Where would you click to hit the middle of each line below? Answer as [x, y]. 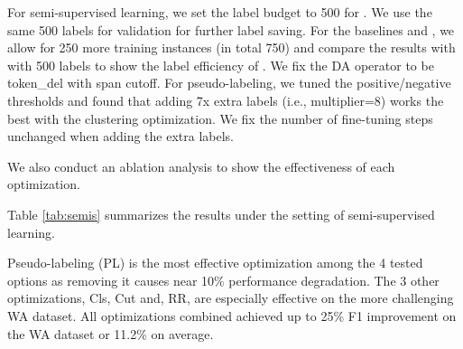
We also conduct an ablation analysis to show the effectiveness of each [201, 166]
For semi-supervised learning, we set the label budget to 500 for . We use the [220, 12]
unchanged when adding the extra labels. [120, 136]
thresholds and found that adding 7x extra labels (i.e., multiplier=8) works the [226, 100]
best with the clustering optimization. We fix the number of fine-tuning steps [220, 118]
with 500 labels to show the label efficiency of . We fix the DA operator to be [221, 65]
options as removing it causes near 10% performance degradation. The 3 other [223, 280]
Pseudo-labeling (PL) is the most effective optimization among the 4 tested [215, 263]
